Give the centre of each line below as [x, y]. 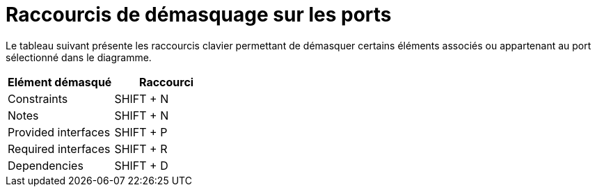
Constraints [38, 98]
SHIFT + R [141, 149]
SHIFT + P [141, 132]
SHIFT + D [141, 165]
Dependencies [46, 165]
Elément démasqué [60, 82]
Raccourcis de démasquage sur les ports [199, 15]
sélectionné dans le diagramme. [79, 57]
